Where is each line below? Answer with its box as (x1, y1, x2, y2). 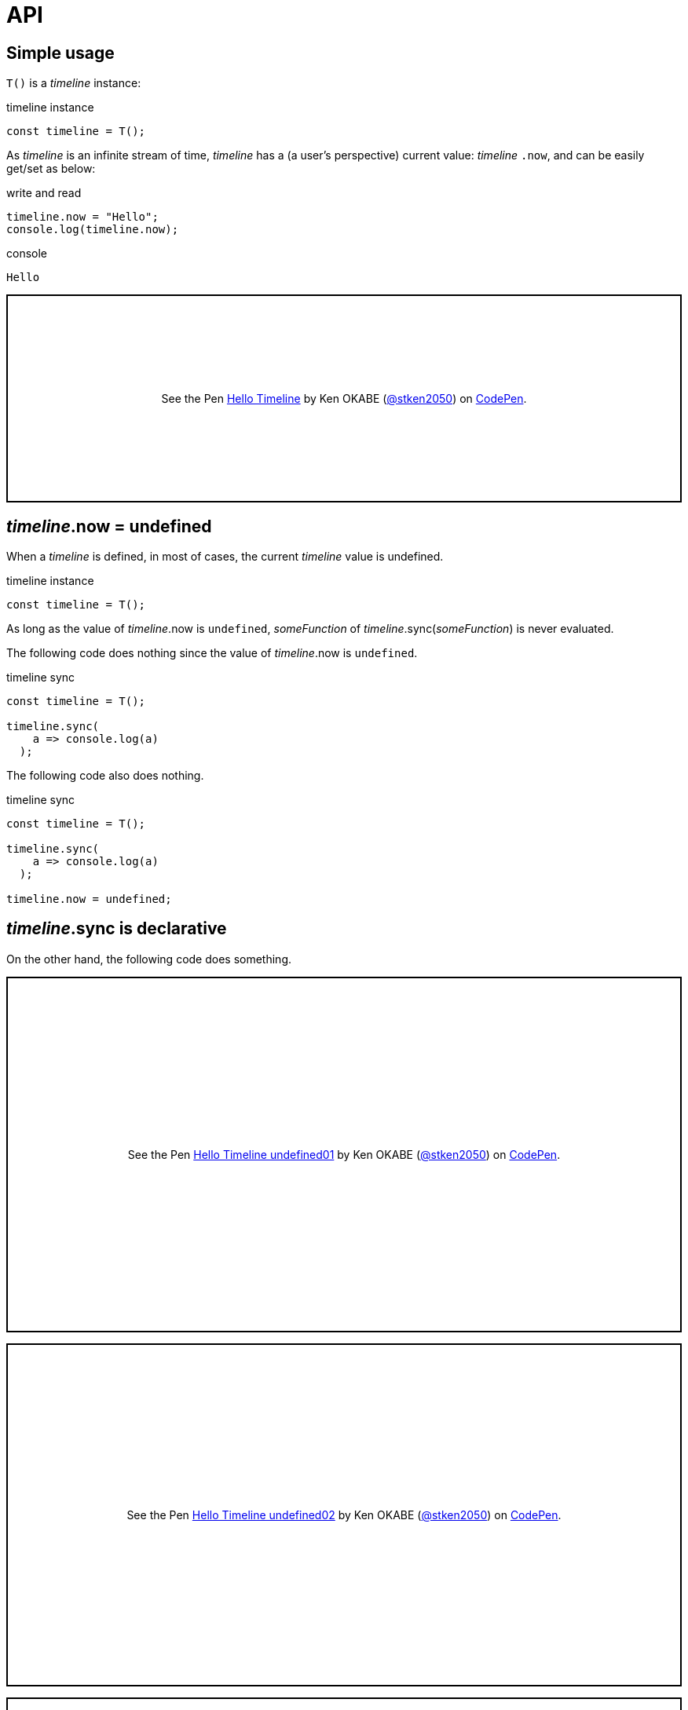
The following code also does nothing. (6, 769, 204, 783)
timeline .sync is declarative (6, 919, 227, 939)
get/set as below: (6, 162, 96, 176)
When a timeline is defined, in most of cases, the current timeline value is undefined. (6, 550, 444, 564)
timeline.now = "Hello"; (6, 210, 159, 224)
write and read (6, 186, 82, 200)
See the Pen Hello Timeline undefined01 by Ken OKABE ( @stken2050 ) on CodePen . (127, 1147, 561, 1161)
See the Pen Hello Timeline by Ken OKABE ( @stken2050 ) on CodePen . (161, 392, 527, 406)
